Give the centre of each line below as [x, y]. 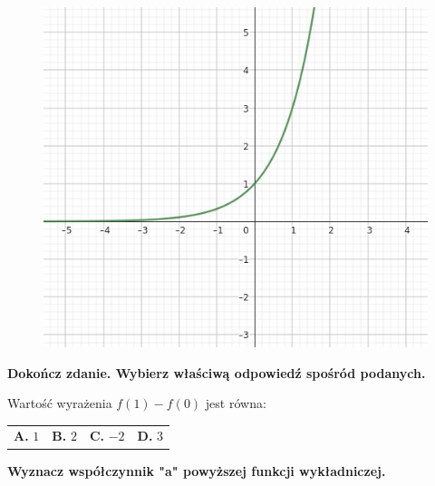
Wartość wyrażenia [60, 403]
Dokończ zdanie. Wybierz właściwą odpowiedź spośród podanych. [217, 372]
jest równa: [236, 403]
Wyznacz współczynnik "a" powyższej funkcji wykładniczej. [197, 470]
